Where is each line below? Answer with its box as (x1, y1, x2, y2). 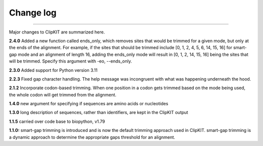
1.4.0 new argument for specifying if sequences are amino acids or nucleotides (9, 101, 169, 107)
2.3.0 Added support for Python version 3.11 (9, 67, 98, 73)
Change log (9, 7, 57, 18)
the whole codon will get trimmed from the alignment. (9, 92, 117, 97)
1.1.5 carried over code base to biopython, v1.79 (9, 118, 105, 124)
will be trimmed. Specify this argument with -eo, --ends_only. (9, 58, 132, 64)
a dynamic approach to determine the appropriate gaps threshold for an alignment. (9, 134, 175, 140)
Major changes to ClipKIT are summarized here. (9, 29, 105, 35)
